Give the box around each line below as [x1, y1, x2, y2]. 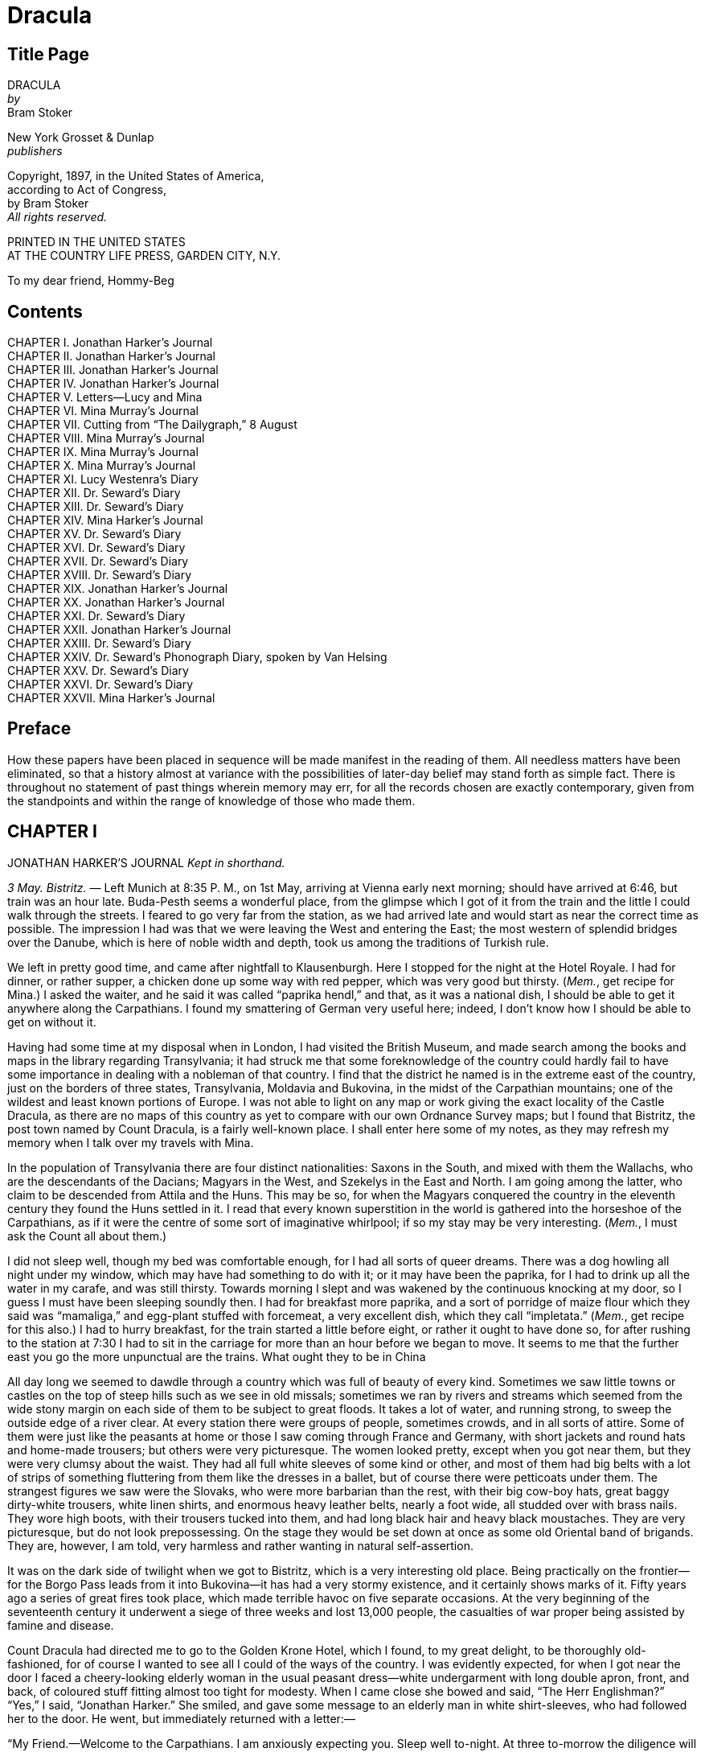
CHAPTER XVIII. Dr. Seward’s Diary [7, 568, 191, 582]
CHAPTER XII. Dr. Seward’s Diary [7, 486, 181, 500]
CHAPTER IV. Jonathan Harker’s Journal [7, 376, 219, 391]
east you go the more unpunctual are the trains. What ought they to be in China [7, 1349, 426, 1363]
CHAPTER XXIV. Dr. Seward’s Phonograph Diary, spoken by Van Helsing [7, 650, 387, 664]
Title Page [7, 43, 89, 64]
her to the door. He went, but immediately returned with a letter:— [7, 1711, 355, 1725]
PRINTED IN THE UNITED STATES [7, 235, 186, 249]
